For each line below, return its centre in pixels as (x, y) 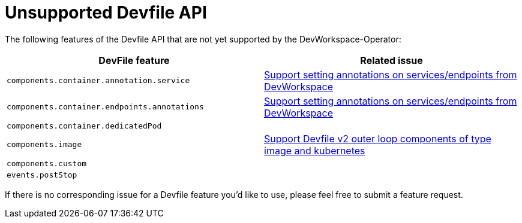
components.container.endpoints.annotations (105, 107)
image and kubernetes (315, 150)
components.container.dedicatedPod (84, 126)
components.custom (47, 163)
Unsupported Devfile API (106, 13)
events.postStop (42, 175)
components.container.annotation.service (98, 81)
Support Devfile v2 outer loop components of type (378, 138)
